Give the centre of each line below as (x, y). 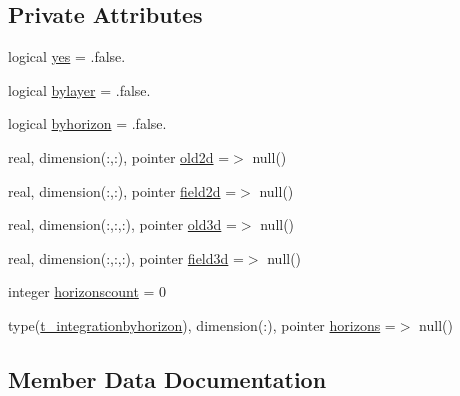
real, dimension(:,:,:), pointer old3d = (122, 224)
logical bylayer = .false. (79, 89)
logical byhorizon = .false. (87, 123)
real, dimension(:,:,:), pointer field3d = (126, 257)
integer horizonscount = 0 (87, 291)
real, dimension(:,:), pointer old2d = (119, 156)
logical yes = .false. (67, 56)
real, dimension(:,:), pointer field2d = (122, 190)
